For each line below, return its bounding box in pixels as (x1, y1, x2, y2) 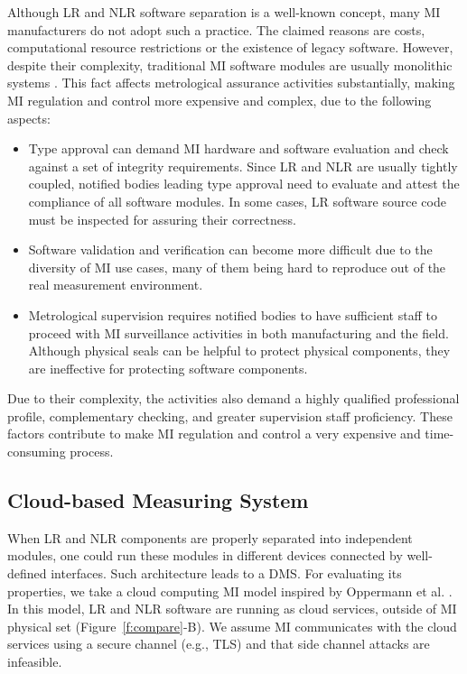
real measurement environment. (28, 275, 203, 294)
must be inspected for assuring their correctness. (28, 209, 296, 228)
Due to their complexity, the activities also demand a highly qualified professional (7, 389, 460, 408)
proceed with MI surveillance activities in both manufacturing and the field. (28, 323, 449, 342)
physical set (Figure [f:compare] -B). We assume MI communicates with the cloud (7, 616, 457, 635)
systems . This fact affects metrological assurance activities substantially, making (7, 73, 455, 92)
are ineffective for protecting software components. (28, 358, 308, 377)
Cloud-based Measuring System (7, 486, 309, 514)
